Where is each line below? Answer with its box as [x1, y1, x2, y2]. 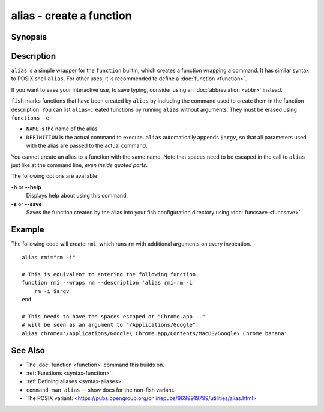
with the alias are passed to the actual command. [26, 142, 148, 150]
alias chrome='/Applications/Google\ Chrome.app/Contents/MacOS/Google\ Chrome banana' [22, 330, 288, 336]
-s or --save [11, 200, 42, 207]
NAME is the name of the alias [26, 125, 98, 132]
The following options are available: [11, 172, 99, 180]
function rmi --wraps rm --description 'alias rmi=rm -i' [22, 279, 196, 286]
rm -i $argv [34, 288, 70, 294]
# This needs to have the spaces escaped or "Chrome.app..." [22, 313, 205, 320]
